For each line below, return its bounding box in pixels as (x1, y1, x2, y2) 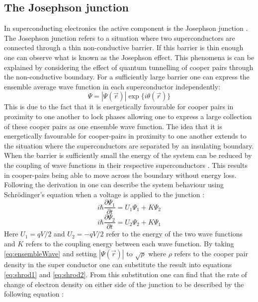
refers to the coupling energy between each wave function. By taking (25, 238, 234, 249)
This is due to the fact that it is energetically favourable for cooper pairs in (4, 101, 234, 112)
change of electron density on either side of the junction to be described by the (4, 279, 244, 289)
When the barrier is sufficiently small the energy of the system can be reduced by (4, 150, 252, 160)
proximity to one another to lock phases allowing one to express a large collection (4, 111, 252, 121)
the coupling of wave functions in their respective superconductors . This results (4, 159, 248, 170)
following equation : (4, 289, 64, 299)
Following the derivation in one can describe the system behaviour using (4, 179, 224, 190)
